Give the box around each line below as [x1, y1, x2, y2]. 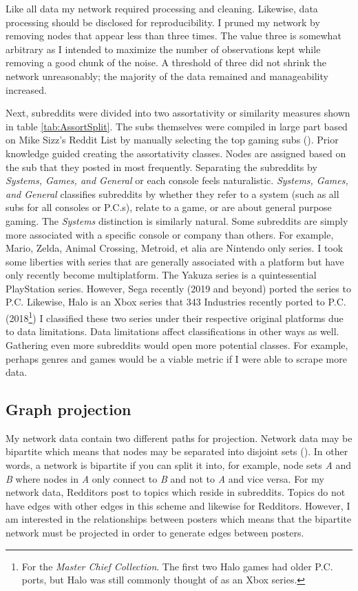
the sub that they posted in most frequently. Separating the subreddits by [6, 159, 317, 174]
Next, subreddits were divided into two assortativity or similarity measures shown [6, 106, 350, 120]
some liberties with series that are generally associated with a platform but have [6, 254, 344, 268]
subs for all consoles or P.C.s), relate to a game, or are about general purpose [6, 200, 332, 214]
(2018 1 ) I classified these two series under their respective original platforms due [6, 309, 344, 325]
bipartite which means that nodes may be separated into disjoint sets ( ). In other [6, 444, 348, 459]
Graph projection [6, 399, 131, 420]
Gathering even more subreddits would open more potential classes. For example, [6, 337, 348, 352]
